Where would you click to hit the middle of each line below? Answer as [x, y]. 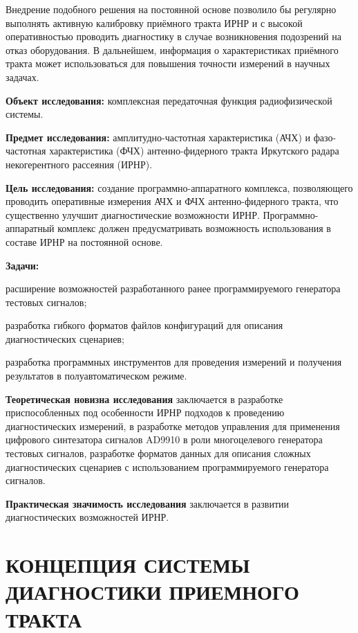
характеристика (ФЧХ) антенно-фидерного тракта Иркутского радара [194, 151]
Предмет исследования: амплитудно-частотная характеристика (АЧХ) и [158, 137]
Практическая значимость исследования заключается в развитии [148, 503]
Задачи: [22, 265]
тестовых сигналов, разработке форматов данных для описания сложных [158, 453]
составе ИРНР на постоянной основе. [84, 241]
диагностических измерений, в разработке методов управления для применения [173, 426]
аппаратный [30, 228]
